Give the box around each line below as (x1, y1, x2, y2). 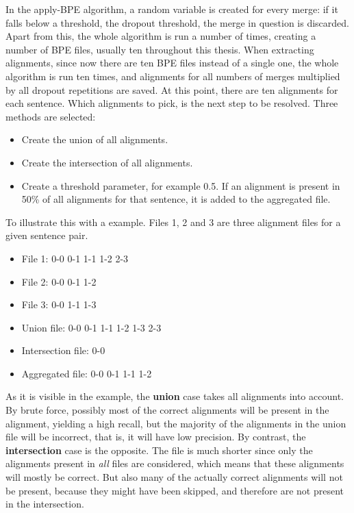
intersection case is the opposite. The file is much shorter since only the (5, 442, 313, 457)
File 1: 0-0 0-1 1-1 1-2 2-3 (21, 251, 129, 265)
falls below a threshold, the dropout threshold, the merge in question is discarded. (5, 15, 349, 29)
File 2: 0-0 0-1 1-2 (21, 274, 97, 288)
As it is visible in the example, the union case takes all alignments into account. (5, 389, 344, 403)
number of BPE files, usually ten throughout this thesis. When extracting (5, 42, 314, 56)
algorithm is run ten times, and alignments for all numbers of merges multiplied (5, 68, 340, 83)
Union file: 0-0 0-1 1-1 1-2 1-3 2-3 (21, 320, 162, 334)
